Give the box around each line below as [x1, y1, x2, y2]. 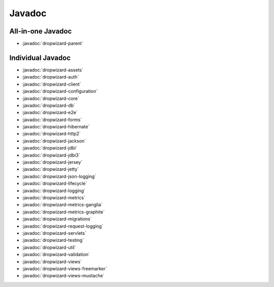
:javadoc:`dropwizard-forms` [22, 117, 82, 123]
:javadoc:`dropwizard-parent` [22, 41, 84, 47]
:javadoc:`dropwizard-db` [22, 102, 76, 109]
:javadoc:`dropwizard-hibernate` [22, 124, 90, 130]
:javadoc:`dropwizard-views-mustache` [22, 273, 105, 279]
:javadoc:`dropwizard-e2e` [22, 110, 78, 116]
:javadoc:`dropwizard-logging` [22, 188, 86, 194]
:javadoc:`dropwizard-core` [22, 95, 80, 101]
